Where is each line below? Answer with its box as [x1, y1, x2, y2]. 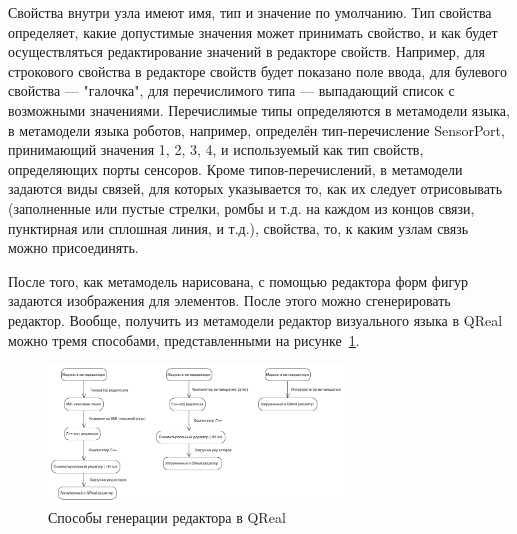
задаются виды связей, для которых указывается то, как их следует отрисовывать [8, 178, 503, 199]
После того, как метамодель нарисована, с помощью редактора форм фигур [8, 270, 469, 291]
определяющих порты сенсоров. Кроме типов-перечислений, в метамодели [8, 158, 463, 179]
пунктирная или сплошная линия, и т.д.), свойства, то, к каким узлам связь [8, 217, 469, 238]
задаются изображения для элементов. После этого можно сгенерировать [8, 290, 451, 311]
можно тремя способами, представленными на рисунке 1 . [8, 329, 360, 350]
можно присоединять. [8, 237, 139, 258]
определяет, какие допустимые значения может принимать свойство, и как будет [8, 21, 498, 42]
